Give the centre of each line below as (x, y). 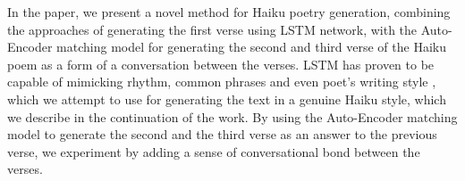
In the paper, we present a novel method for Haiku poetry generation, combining (229, 12)
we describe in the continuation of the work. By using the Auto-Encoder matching (232, 116)
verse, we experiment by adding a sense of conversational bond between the (214, 151)
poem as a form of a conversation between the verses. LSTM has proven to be (221, 64)
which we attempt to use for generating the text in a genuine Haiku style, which (227, 99)
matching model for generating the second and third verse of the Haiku (251, 47)
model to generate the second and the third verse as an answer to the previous (222, 134)
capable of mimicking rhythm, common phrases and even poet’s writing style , (222, 82)
